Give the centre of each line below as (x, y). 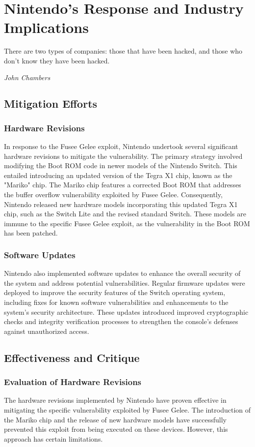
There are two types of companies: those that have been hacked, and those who (123, 51)
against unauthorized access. (47, 331)
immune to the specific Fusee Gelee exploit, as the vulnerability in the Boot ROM (127, 223)
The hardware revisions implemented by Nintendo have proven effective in (115, 400)
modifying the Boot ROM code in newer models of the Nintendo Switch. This (121, 165)
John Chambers (27, 77)
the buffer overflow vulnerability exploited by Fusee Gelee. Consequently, (113, 194)
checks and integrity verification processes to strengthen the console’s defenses (121, 321)
